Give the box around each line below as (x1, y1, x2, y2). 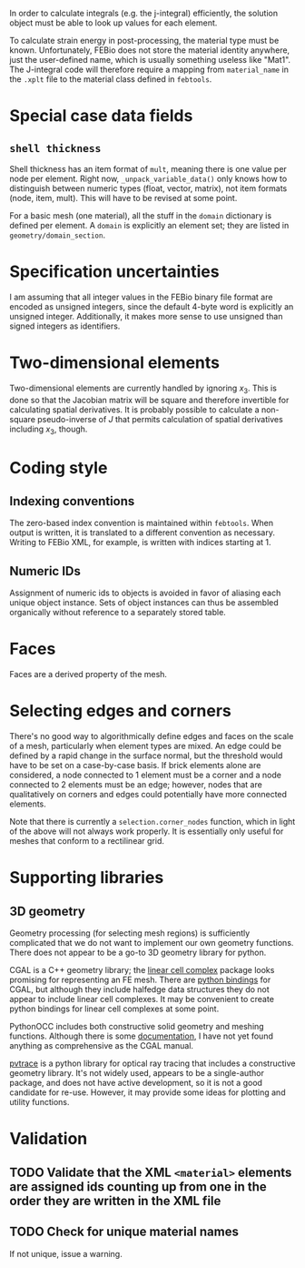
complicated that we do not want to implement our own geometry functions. (9, 938, 294, 948)
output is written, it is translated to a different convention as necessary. (9, 527, 275, 538)
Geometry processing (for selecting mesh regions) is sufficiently (9, 928, 251, 938)
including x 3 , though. (9, 423, 88, 436)
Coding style (9, 457, 108, 478)
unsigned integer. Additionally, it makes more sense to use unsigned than (9, 310, 283, 321)
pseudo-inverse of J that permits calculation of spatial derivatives (37, 413, 283, 424)
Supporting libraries (9, 867, 164, 888)
